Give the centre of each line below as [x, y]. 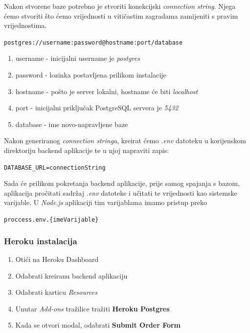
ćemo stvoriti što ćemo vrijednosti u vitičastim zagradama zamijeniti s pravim [121, 15]
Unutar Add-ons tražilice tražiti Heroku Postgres [92, 308]
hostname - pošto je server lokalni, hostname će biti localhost [107, 91]
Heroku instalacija [41, 241]
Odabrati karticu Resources [57, 292]
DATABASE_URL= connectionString [55, 167]
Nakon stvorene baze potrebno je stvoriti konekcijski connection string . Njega [120, 6]
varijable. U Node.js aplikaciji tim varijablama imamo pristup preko [105, 202]
